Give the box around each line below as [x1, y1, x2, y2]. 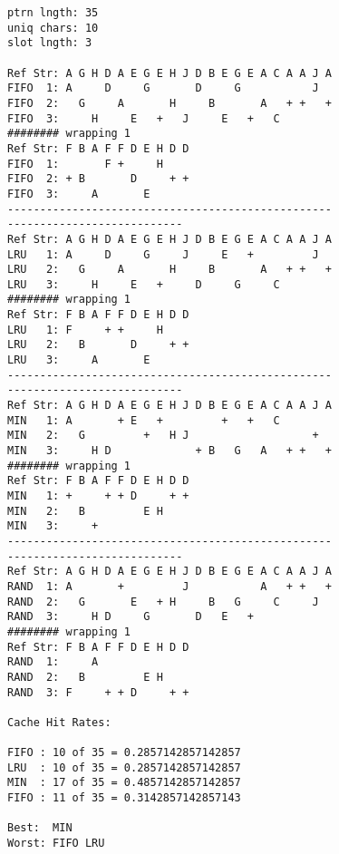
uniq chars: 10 [7, 21, 99, 34]
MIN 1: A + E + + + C [7, 413, 280, 427]
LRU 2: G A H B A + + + [7, 263, 332, 277]
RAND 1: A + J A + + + [7, 579, 332, 593]
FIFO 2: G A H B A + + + [7, 96, 332, 110]
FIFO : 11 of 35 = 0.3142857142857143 [7, 791, 241, 805]
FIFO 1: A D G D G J [7, 82, 319, 95]
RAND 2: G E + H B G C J [7, 595, 319, 608]
